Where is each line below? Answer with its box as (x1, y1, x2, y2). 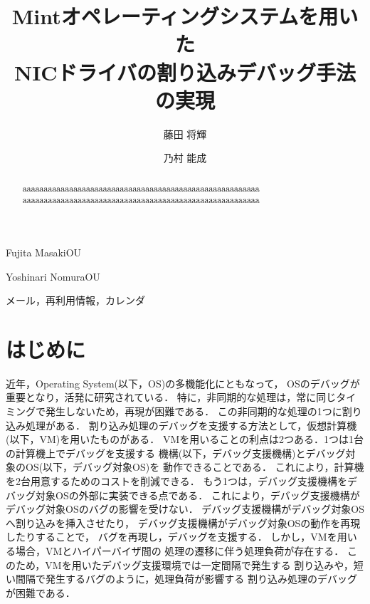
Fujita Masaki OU (6, 244, 82, 259)
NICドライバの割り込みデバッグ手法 (14, 57, 356, 86)
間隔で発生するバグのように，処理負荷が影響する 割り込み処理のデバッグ (15, 571, 357, 586)
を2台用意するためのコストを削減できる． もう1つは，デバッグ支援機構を (6, 474, 347, 489)
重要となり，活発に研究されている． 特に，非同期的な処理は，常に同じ (6, 390, 337, 405)
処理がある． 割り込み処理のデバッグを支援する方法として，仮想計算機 (25, 417, 357, 432)
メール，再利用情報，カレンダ (6, 293, 145, 308)
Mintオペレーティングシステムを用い (11, 1, 359, 31)
